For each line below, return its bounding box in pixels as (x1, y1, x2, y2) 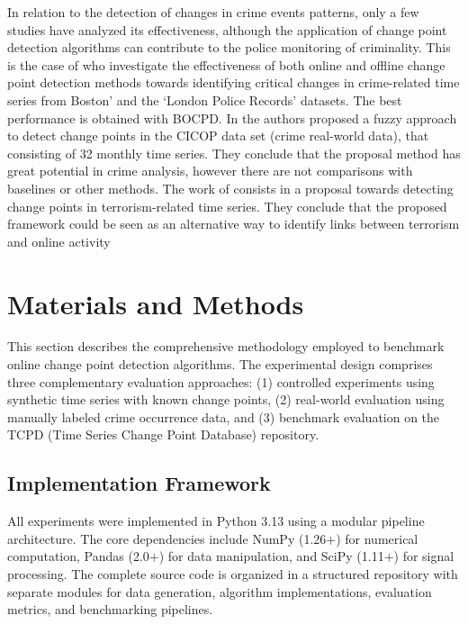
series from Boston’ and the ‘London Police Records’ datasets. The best (7, 90, 402, 109)
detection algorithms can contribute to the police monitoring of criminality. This (7, 38, 451, 57)
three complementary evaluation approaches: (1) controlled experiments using (7, 372, 435, 391)
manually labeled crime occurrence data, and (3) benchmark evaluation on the (7, 407, 440, 426)
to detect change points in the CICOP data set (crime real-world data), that (7, 126, 429, 145)
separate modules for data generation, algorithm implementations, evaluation (7, 582, 432, 601)
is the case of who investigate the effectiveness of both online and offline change (7, 55, 445, 74)
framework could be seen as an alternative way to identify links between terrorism (7, 214, 460, 233)
